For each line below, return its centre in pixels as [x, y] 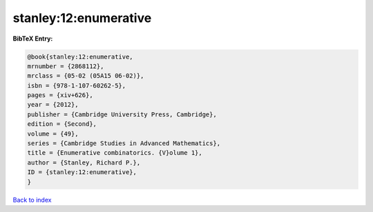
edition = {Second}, [62, 124]
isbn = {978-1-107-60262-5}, [77, 85]
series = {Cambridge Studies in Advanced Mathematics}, [124, 144]
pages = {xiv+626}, [60, 95]
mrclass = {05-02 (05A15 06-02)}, [86, 76]
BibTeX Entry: [33, 39]
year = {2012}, [53, 105]
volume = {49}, [53, 134]
